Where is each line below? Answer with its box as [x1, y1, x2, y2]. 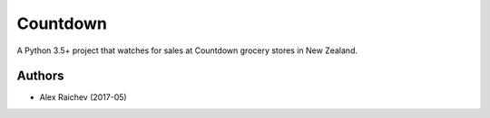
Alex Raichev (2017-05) [39, 92, 127, 103]
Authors [16, 68, 64, 84]
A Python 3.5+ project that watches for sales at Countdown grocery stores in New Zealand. [16, 45, 358, 56]
